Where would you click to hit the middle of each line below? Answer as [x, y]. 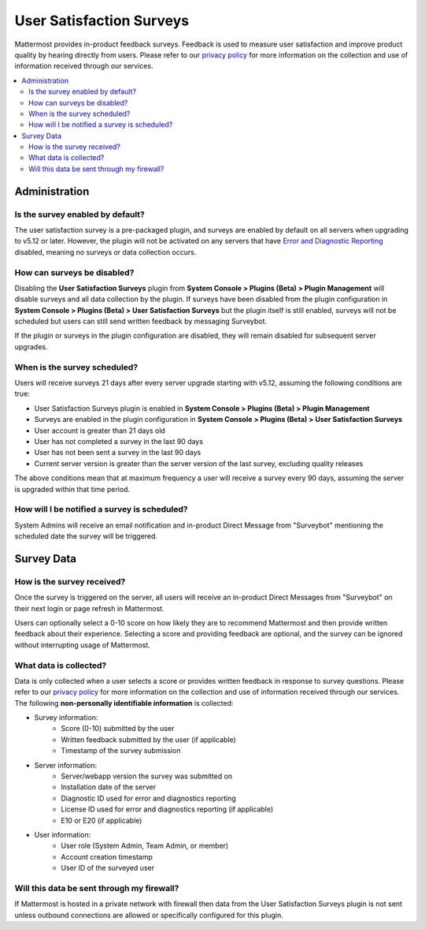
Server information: [66, 765]
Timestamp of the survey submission [121, 751]
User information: [63, 835]
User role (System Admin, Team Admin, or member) [145, 846]
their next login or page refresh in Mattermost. [89, 608]
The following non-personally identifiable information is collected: [124, 703]
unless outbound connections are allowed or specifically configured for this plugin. [149, 915]
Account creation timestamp [107, 856]
